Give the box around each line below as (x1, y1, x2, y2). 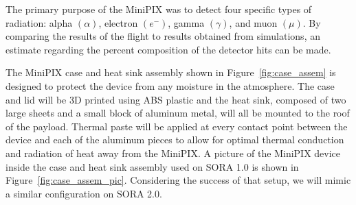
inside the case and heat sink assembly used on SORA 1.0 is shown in (5, 159, 299, 173)
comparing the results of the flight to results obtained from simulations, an (5, 29, 320, 43)
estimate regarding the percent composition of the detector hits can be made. (5, 42, 331, 56)
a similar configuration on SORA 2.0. (5, 186, 162, 200)
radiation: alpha (5, 15, 73, 29)
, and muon (229, 15, 278, 29)
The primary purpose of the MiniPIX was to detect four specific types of (5, 2, 312, 16)
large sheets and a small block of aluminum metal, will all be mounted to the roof (5, 106, 350, 120)
